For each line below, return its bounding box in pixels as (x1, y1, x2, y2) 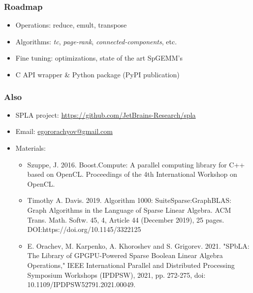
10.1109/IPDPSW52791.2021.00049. (27, 279, 136, 290)
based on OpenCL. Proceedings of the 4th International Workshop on (27, 169, 237, 179)
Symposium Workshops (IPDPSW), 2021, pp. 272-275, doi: (27, 269, 206, 280)
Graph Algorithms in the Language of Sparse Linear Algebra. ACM (27, 204, 231, 215)
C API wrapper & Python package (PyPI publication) (15, 69, 180, 79)
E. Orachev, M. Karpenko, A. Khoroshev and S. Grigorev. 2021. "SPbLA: (27, 240, 250, 251)
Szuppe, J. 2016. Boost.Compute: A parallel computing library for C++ (27, 159, 245, 169)
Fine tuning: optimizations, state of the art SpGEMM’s (15, 53, 183, 63)
